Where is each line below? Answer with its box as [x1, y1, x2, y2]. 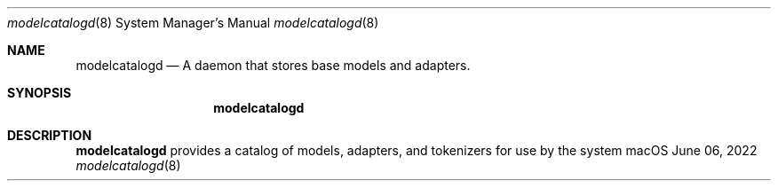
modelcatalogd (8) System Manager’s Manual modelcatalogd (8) [7, 15, 379, 30]
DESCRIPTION [7, 128, 92, 143]
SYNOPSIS [7, 85, 72, 100]
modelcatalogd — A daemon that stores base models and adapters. [75, 58, 471, 73]
